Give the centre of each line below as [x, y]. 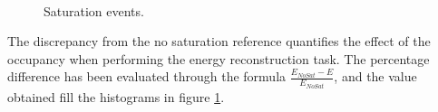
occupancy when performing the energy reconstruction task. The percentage [219, 58]
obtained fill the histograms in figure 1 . [116, 96]
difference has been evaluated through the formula [147, 76]
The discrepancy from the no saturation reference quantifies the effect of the [219, 41]
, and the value [375, 76]
